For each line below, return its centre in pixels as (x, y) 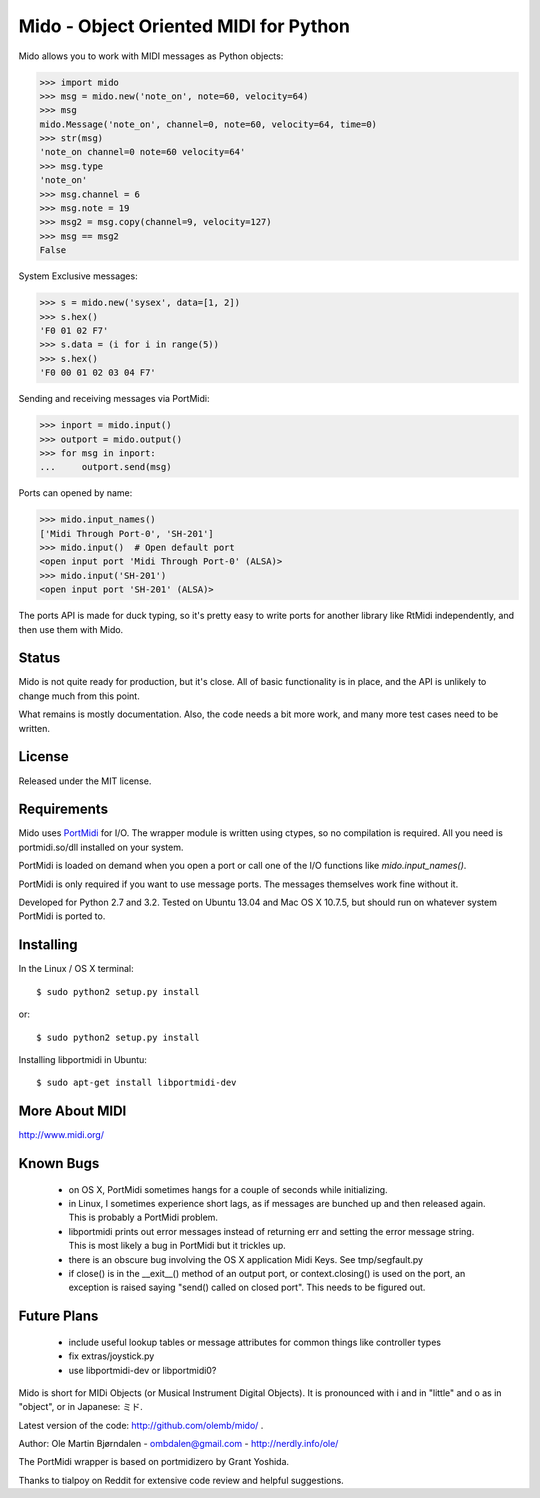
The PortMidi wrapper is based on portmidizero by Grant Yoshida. (154, 1462)
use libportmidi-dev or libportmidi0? (142, 1370)
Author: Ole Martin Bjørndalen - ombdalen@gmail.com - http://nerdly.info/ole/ (178, 1444)
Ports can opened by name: (75, 493)
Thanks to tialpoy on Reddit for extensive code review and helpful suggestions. (181, 1480)
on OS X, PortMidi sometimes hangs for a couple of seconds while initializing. (228, 1189)
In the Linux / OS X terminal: (76, 969)
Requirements (63, 809)
